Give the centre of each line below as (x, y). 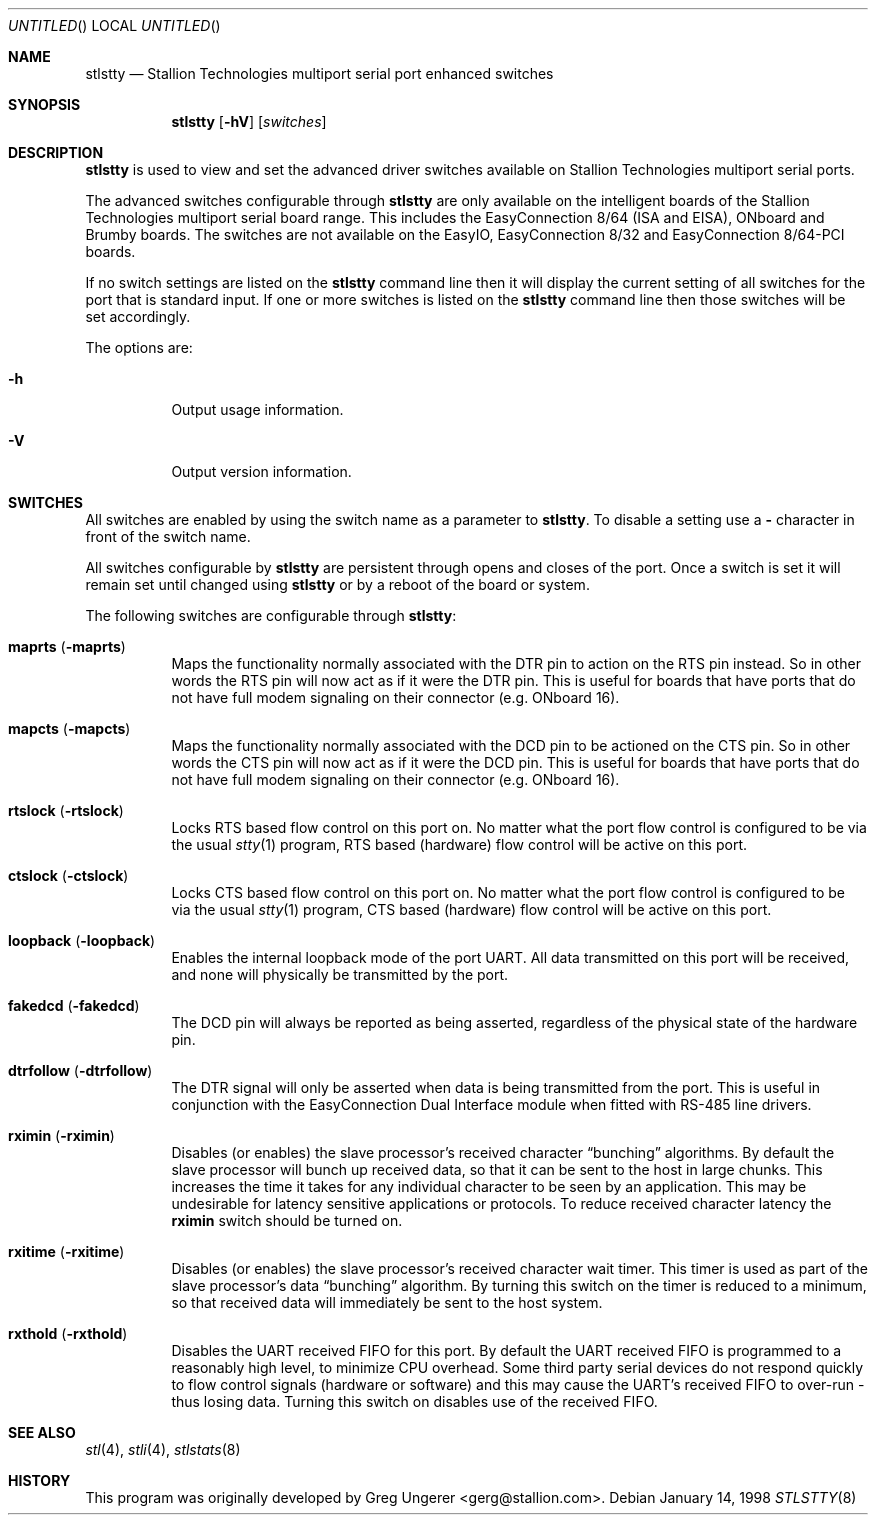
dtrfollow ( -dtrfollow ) (80, 1070)
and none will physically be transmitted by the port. (340, 974)
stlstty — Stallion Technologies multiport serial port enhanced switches (319, 73)
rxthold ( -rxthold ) (68, 1333)
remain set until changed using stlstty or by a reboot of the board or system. (337, 584)
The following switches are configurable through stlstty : (271, 615)
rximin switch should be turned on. (287, 1220)
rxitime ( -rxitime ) (66, 1251)
